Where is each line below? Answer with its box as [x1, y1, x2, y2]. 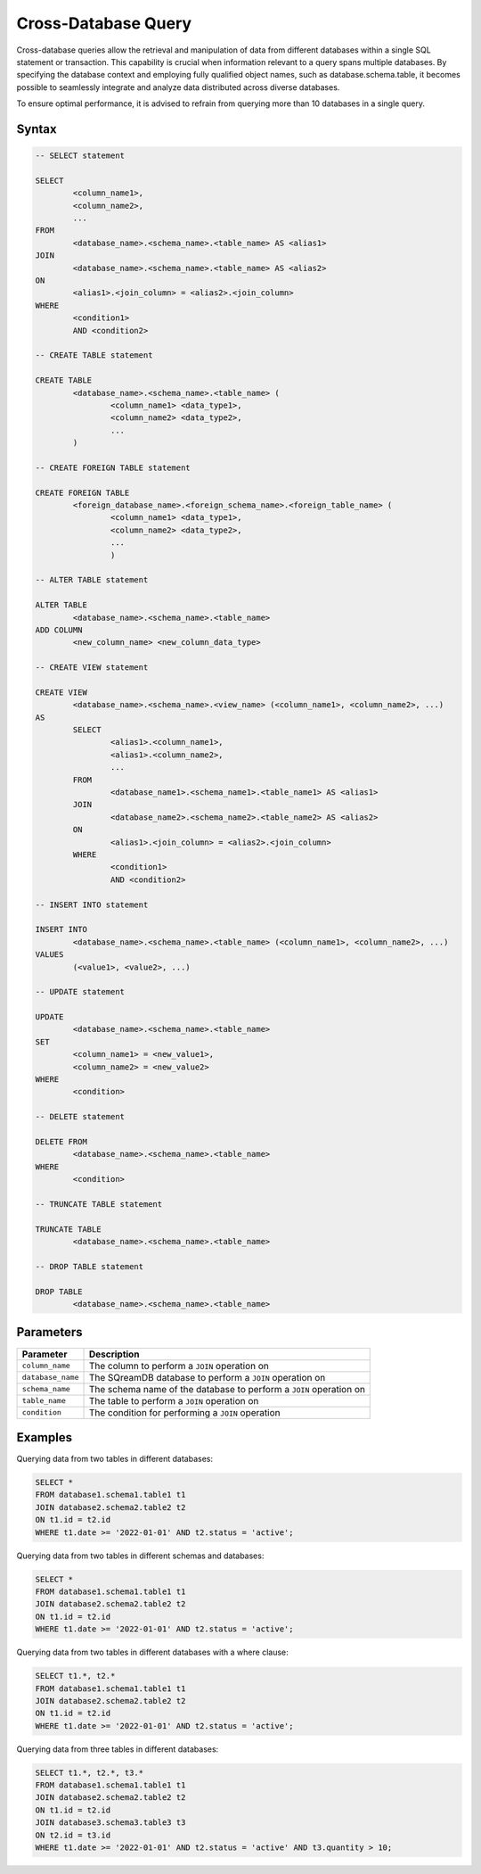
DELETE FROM [35, 1136, 88, 1146]
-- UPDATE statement [35, 987, 125, 997]
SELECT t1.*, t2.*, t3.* [35, 1767, 144, 1778]
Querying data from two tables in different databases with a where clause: [16, 1647, 289, 1658]
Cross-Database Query [16, 13, 192, 33]
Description [88, 1348, 140, 1360]
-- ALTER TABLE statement [35, 575, 149, 585]
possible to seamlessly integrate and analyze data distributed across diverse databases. [16, 81, 340, 93]
